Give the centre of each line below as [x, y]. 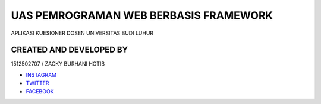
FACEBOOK [40, 91]
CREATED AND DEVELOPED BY [70, 50]
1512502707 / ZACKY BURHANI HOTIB [58, 64]
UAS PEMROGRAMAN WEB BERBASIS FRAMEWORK [142, 15]
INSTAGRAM [41, 74]
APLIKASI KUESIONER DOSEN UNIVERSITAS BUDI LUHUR [82, 33]
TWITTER [38, 83]
